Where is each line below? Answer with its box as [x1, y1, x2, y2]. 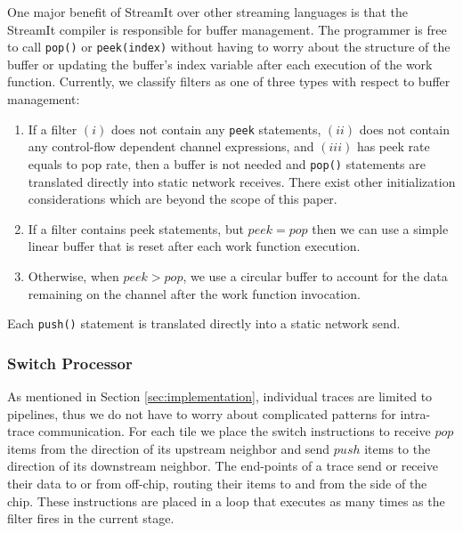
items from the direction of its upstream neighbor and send [7, 439, 330, 457]
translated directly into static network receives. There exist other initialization [28, 172, 456, 190]
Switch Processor [7, 351, 133, 374]
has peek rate [356, 137, 430, 156]
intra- [400, 404, 431, 423]
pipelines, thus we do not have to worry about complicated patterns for [7, 404, 396, 423]
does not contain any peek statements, [110, 119, 321, 138]
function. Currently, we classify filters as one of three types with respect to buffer [7, 72, 451, 91]
